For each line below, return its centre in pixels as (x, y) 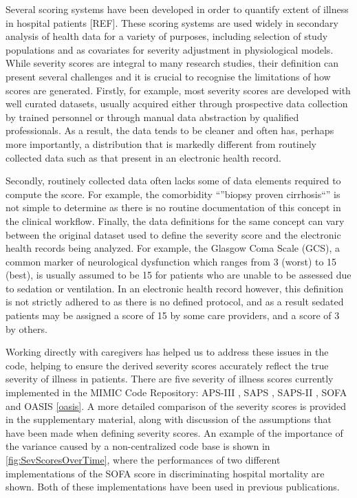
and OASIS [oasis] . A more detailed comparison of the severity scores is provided (176, 405)
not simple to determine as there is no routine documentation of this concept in (173, 207)
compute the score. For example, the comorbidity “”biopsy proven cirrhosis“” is (173, 194)
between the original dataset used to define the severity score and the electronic (173, 234)
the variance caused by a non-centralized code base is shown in (138, 446)
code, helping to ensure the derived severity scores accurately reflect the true (167, 365)
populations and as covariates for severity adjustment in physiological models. (170, 49)
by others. (26, 328)
